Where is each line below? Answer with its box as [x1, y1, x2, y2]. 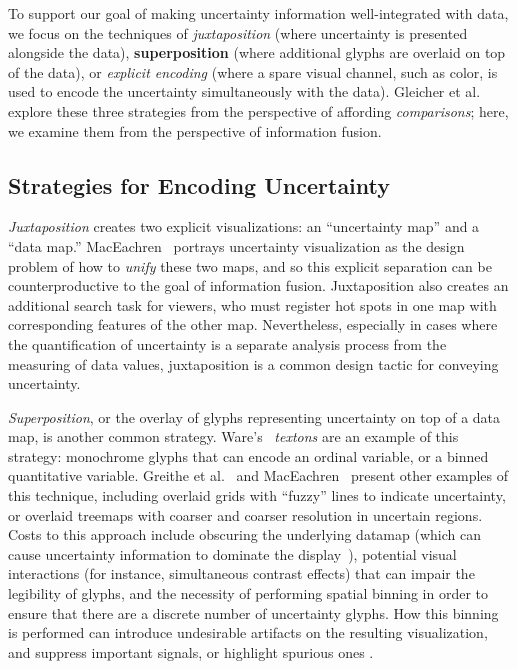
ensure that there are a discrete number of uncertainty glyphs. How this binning [8, 602, 499, 623]
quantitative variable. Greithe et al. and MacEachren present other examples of [8, 465, 508, 486]
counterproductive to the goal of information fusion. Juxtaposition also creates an [8, 275, 509, 296]
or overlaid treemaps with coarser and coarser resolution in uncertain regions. [8, 504, 483, 525]
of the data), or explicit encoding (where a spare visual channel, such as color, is [8, 61, 498, 82]
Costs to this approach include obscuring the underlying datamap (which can [8, 524, 481, 545]
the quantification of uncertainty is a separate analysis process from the [8, 333, 447, 354]
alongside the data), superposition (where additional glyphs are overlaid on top [8, 42, 506, 63]
